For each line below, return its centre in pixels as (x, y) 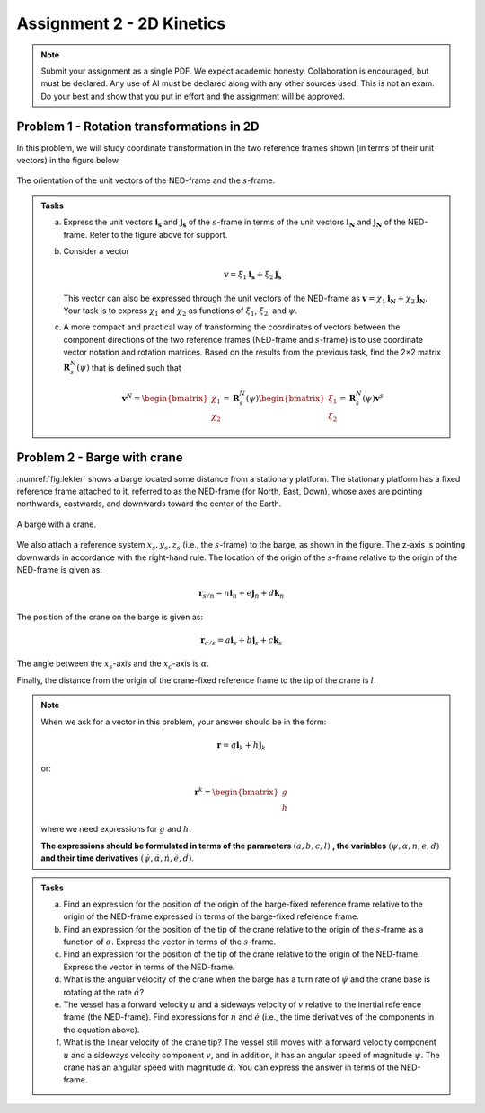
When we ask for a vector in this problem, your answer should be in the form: (184, 722)
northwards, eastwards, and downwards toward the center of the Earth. (149, 504)
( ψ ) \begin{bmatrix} (285, 398)
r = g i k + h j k (242, 746)
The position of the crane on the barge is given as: (110, 617)
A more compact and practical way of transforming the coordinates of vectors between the (232, 327)
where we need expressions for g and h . (116, 829)
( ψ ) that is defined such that (129, 367)
